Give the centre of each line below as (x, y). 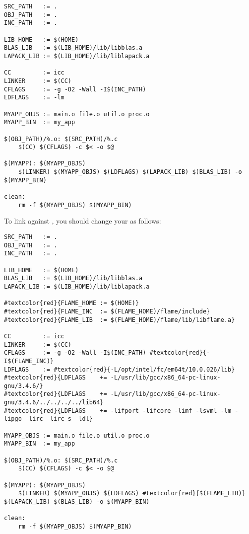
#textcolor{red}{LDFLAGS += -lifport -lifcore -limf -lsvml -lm (118, 411)
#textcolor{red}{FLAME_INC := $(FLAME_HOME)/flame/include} (107, 311)
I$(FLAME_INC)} (29, 361)
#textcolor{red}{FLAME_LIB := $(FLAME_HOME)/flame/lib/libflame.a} (120, 320)
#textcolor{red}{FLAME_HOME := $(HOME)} (72, 303)
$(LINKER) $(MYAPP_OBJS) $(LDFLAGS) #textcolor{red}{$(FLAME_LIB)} (132, 494)
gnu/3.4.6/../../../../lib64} (54, 403)
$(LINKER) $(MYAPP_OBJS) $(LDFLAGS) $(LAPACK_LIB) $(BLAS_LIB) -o (130, 172)
